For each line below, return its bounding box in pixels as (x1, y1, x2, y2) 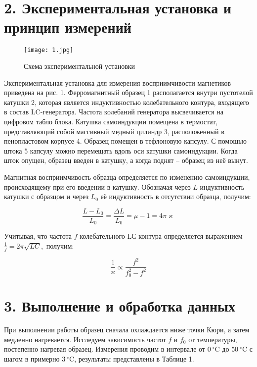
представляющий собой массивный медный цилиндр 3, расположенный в (4, 126, 224, 136)
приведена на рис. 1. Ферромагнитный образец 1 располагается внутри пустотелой (4, 87, 253, 98)
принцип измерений (4, 17, 131, 37)
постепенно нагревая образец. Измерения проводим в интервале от (4, 344, 205, 354)
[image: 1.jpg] (24, 47, 74, 54)
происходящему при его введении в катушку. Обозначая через (4, 181, 191, 192)
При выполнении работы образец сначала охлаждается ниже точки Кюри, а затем (4, 324, 250, 335)
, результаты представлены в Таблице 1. (74, 353, 194, 364)
